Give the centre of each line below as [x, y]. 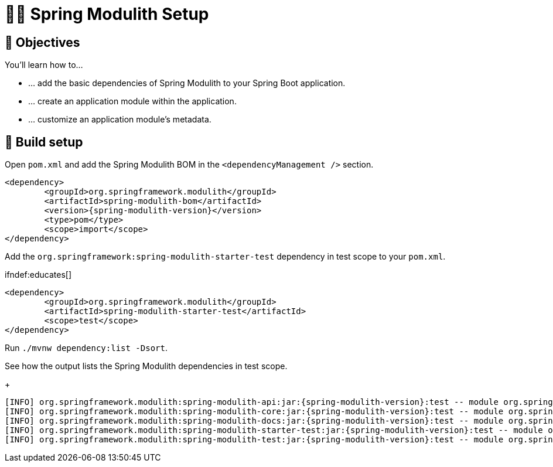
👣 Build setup [44, 142]
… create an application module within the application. [132, 101]
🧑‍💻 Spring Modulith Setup [107, 14]
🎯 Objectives [42, 42]
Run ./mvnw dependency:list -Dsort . [86, 348]
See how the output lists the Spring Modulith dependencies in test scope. [146, 366]
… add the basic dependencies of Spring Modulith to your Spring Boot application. [187, 83]
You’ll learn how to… [44, 65]
